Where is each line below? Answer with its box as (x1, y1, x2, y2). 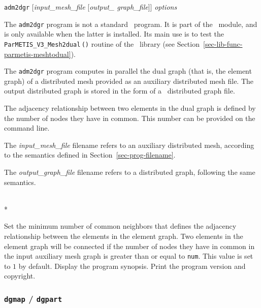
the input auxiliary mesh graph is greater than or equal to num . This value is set (4, 251, 253, 261)
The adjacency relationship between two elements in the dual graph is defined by (4, 103, 256, 113)
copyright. (4, 270, 36, 281)
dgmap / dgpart (4, 292, 62, 304)
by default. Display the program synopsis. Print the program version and (18, 260, 246, 271)
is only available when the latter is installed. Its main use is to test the (4, 28, 224, 39)
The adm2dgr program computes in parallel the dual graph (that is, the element (4, 66, 252, 76)
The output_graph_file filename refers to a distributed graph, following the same (4, 166, 255, 177)
